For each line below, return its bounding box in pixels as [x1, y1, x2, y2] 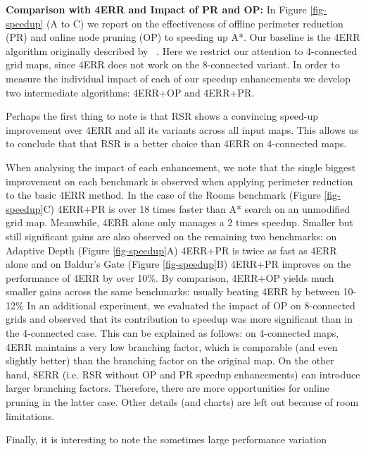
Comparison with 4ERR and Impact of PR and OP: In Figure [6, 2, 307, 16]
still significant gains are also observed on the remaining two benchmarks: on [6, 228, 337, 243]
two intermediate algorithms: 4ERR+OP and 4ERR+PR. [6, 85, 255, 99]
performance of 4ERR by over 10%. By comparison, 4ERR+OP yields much [6, 270, 334, 285]
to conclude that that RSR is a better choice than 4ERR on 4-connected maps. [6, 136, 347, 151]
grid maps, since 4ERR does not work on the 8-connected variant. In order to [6, 57, 340, 72]
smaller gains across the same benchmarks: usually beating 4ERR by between [6, 284, 340, 299]
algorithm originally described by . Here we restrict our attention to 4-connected [6, 43, 358, 58]
